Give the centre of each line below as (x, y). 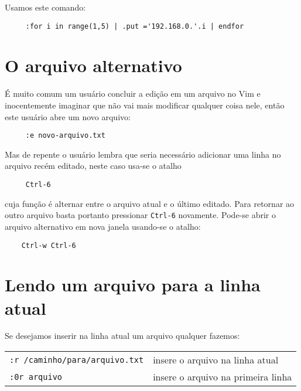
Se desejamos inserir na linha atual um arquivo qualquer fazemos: (122, 336)
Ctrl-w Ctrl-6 (49, 245)
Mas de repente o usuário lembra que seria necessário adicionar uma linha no (143, 154)
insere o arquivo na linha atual (216, 360)
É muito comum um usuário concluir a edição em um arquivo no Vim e (133, 93)
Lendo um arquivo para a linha (133, 285)
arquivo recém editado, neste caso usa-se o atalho (93, 166)
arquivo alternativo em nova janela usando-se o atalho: (103, 226)
